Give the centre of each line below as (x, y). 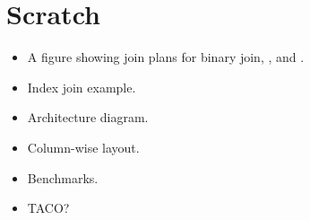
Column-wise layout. (83, 147)
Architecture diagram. (88, 117)
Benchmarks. (63, 177)
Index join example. (82, 87)
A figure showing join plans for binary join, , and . (166, 57)
